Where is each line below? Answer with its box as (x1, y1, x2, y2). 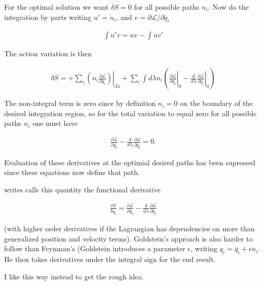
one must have (32, 118, 78, 128)
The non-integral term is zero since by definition (4, 98, 156, 108)
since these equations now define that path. (4, 167, 140, 178)
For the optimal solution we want (4, 2, 109, 12)
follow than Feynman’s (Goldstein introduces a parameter (4, 243, 186, 254)
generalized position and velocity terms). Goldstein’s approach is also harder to (4, 233, 253, 244)
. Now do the (208, 2, 249, 12)
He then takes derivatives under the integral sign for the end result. (4, 254, 216, 265)
